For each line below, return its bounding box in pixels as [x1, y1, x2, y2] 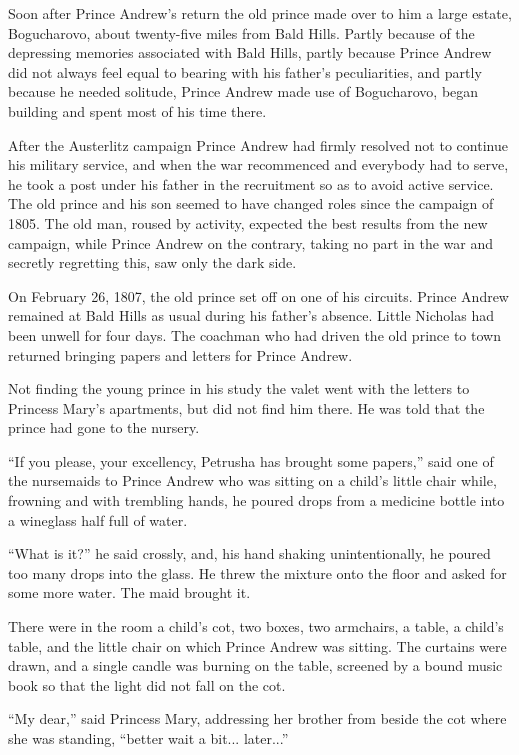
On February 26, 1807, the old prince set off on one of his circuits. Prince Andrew [8, 285, 509, 306]
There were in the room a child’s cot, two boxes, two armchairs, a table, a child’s [8, 616, 504, 637]
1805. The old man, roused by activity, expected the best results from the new [8, 212, 488, 233]
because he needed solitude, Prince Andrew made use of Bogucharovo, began [8, 81, 479, 102]
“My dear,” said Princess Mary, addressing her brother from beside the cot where [8, 708, 507, 729]
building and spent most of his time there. [8, 100, 267, 121]
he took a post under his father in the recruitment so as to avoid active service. [8, 173, 494, 194]
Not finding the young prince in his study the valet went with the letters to [8, 378, 470, 399]
